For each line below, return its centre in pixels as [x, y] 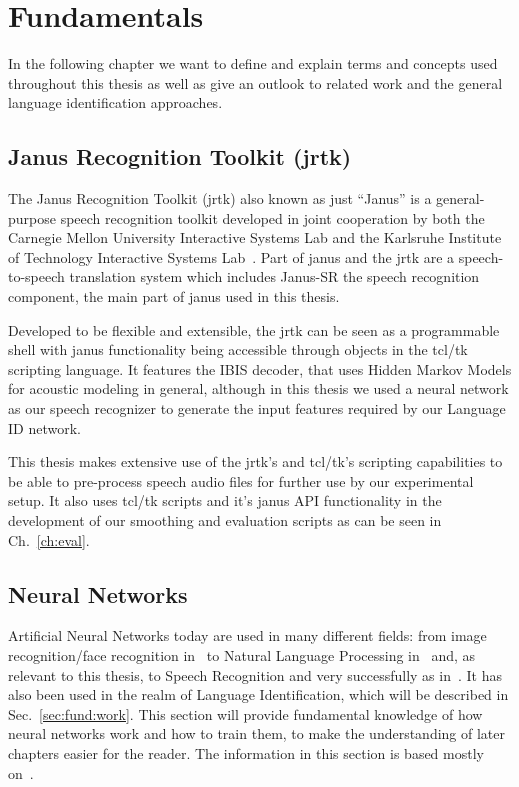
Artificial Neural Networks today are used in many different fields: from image [247, 635]
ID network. [44, 427]
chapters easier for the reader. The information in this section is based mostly [246, 752]
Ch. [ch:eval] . [49, 539]
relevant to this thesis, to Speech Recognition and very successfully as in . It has [255, 674]
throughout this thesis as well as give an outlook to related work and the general [255, 82]
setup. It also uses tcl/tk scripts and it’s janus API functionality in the [225, 500]
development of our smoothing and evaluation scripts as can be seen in [225, 520]
